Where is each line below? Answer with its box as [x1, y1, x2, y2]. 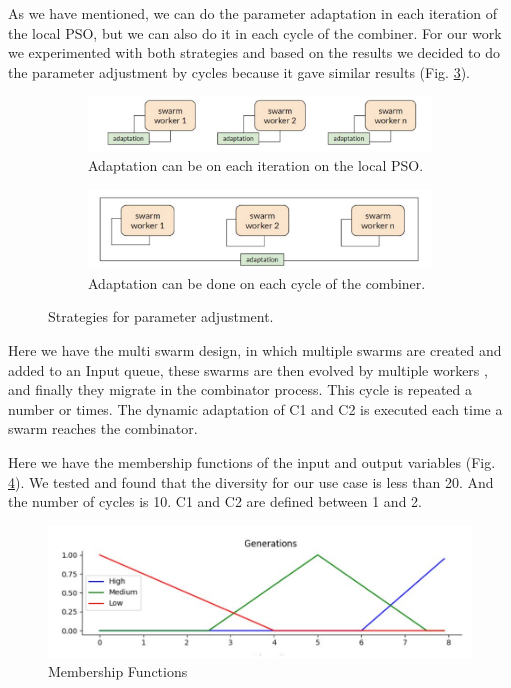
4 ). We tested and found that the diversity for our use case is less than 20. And [8, 471, 494, 492]
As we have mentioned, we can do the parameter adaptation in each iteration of [8, 3, 497, 23]
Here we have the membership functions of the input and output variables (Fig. [8, 452, 496, 472]
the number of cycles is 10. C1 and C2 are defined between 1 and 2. [8, 491, 422, 512]
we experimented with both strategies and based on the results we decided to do [8, 42, 501, 63]
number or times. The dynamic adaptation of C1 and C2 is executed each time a [8, 398, 503, 419]
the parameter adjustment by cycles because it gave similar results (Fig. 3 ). [8, 61, 470, 82]
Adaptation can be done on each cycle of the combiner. [88, 272, 426, 293]
